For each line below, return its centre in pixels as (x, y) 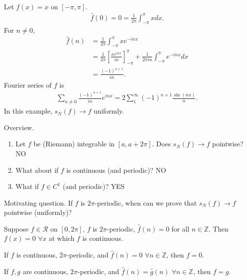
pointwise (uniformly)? (38, 212)
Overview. (19, 127)
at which (62, 238)
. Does (161, 144)
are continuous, (45, 271)
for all (180, 228)
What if (27, 186)
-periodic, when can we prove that (146, 202)
